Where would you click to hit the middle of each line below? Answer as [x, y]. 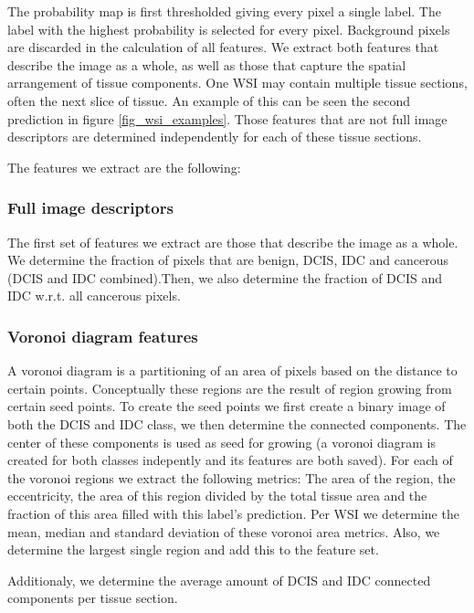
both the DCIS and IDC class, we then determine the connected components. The [237, 423]
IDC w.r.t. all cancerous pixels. [94, 296]
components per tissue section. [93, 598]
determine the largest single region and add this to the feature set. [193, 550]
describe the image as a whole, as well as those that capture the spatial [207, 64]
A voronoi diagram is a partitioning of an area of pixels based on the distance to [232, 370]
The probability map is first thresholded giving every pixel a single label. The [224, 11]
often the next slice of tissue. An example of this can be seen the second [209, 100]
